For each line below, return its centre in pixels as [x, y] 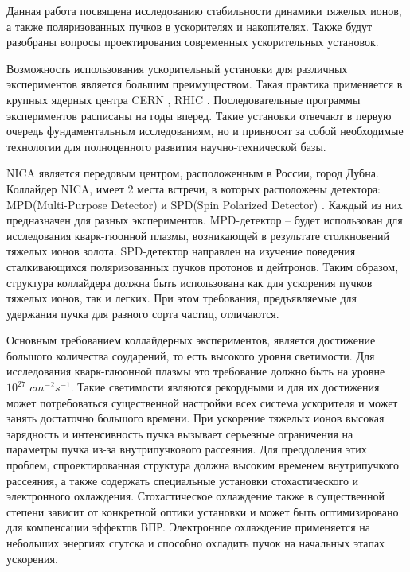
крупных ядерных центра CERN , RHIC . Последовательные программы [184, 99]
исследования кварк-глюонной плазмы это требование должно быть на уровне [196, 371]
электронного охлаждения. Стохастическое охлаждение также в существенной [195, 496]
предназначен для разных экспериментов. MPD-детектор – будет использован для [205, 220]
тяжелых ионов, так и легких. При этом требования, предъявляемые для [182, 298]
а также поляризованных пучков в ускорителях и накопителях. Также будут [189, 26]
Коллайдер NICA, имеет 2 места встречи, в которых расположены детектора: [193, 188]
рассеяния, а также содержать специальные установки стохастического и [183, 480]
